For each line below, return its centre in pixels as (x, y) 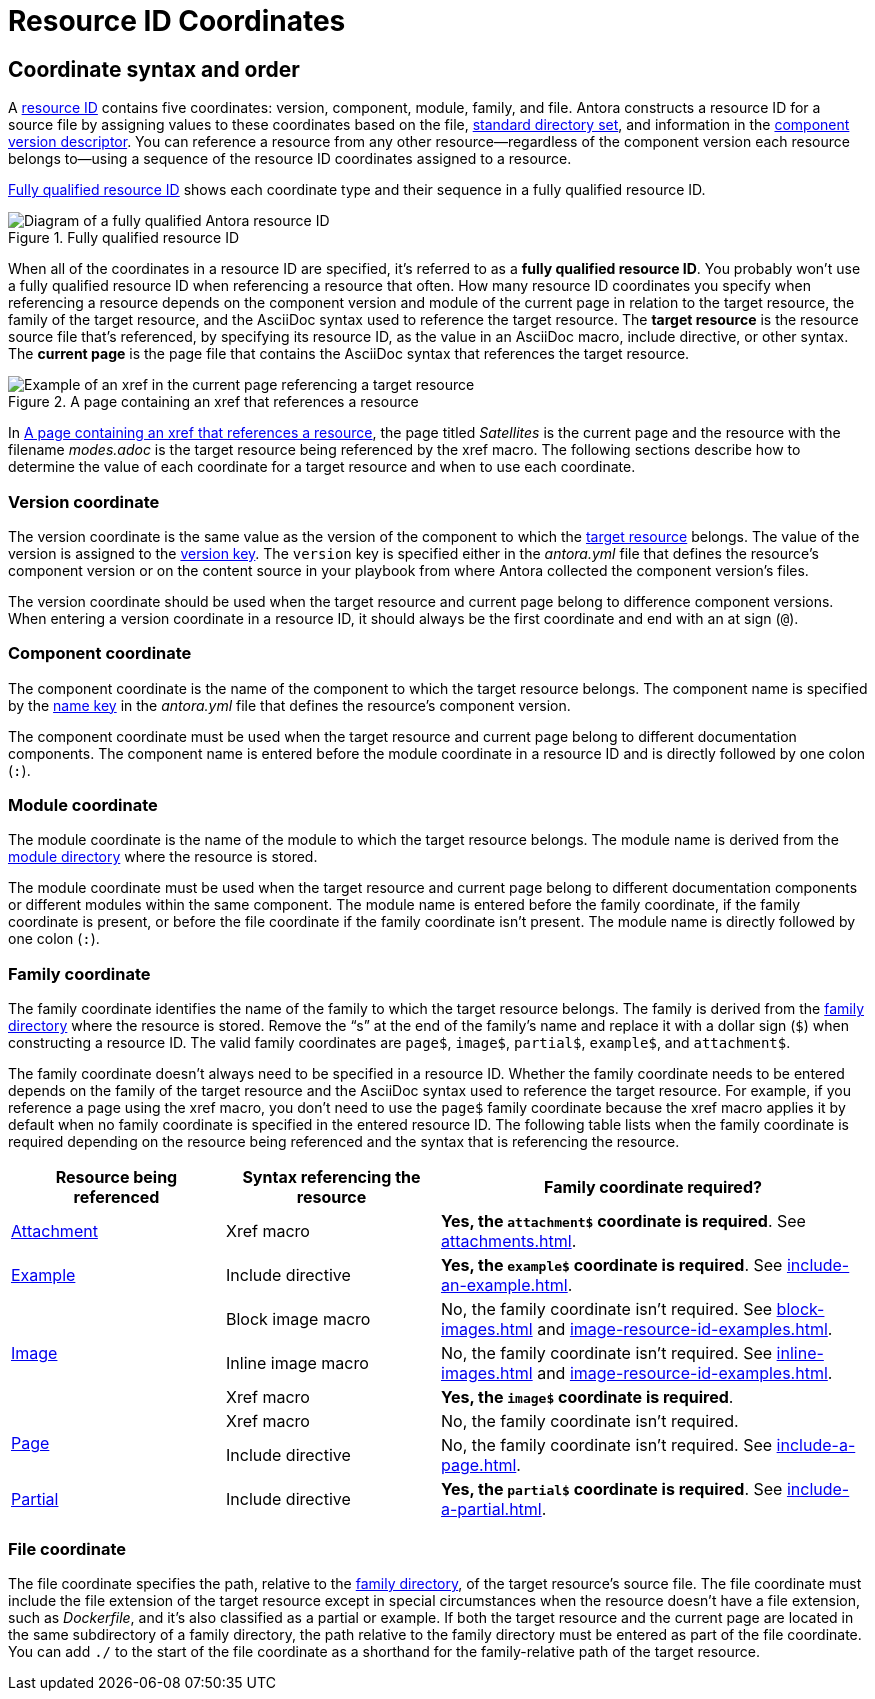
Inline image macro (297, 1363)
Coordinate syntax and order (154, 69)
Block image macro (298, 1319)
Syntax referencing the (331, 1177)
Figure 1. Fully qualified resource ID (124, 238)
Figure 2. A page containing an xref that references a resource (213, 402)
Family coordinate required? (653, 1187)
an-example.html (504, 1285)
